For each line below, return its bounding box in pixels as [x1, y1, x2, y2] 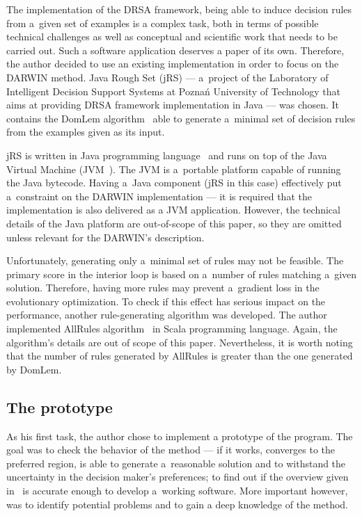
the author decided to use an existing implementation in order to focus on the [6, 56, 339, 71]
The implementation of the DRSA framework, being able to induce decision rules [6, 2, 352, 16]
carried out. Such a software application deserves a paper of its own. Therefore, [6, 42, 345, 57]
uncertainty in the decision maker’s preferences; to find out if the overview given [6, 469, 349, 484]
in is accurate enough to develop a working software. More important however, [6, 483, 348, 498]
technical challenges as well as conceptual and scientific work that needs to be [6, 29, 338, 44]
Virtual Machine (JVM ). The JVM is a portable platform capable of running [6, 161, 341, 176]
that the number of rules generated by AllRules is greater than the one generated [6, 348, 353, 363]
